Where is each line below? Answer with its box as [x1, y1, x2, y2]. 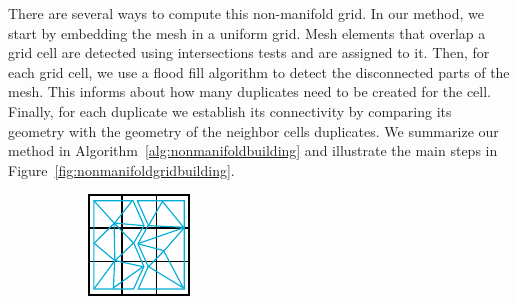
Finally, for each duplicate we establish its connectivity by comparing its [8, 100, 452, 121]
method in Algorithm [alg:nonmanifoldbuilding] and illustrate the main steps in [8, 140, 498, 161]
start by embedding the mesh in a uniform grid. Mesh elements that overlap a [8, 22, 486, 43]
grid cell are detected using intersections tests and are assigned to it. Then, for [8, 42, 490, 63]
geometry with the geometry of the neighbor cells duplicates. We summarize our [8, 120, 499, 141]
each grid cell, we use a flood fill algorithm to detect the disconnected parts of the [8, 61, 510, 82]
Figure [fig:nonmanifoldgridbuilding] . [8, 159, 235, 180]
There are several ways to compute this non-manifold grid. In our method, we [8, 3, 485, 23]
